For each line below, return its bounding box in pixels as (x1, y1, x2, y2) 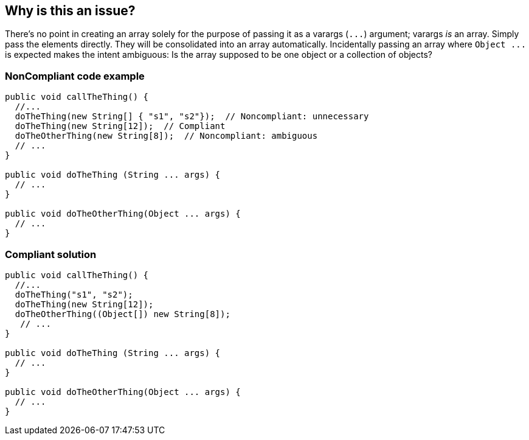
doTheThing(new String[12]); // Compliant (15, 121, 226, 131)
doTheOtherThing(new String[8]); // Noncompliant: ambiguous (15, 131, 318, 141)
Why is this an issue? (5, 3, 136, 18)
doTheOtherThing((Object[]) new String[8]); (15, 309, 230, 319)
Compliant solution (5, 248, 97, 260)
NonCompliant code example (5, 69, 145, 82)
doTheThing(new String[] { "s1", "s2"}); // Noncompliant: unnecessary (15, 111, 369, 122)
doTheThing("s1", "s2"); (15, 289, 133, 299)
